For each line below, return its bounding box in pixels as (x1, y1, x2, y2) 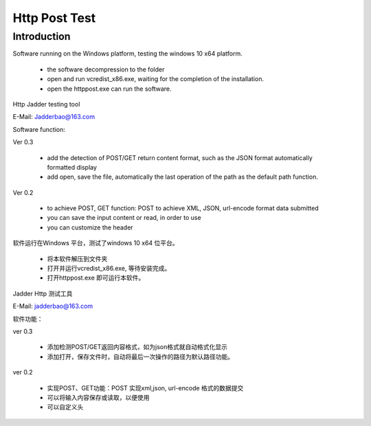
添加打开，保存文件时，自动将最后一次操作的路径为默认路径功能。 (47, 352, 234, 361)
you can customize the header (47, 223, 133, 232)
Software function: (12, 125, 65, 133)
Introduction (12, 30, 71, 43)
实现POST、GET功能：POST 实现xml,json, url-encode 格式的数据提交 (47, 383, 244, 392)
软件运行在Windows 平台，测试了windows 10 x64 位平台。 (12, 239, 179, 247)
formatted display (47, 163, 98, 171)
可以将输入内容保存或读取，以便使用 (47, 393, 150, 401)
